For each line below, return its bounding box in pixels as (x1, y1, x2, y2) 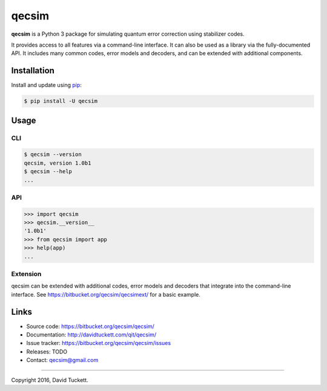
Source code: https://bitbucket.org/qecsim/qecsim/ (26, 323, 154, 330)
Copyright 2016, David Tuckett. (11, 376, 88, 384)
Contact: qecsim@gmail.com (26, 356, 99, 364)
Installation (11, 65, 54, 76)
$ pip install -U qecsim (24, 97, 98, 105)
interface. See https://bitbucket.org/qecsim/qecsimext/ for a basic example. (11, 291, 201, 298)
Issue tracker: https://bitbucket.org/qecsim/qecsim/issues (26, 340, 171, 347)
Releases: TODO (26, 348, 68, 355)
